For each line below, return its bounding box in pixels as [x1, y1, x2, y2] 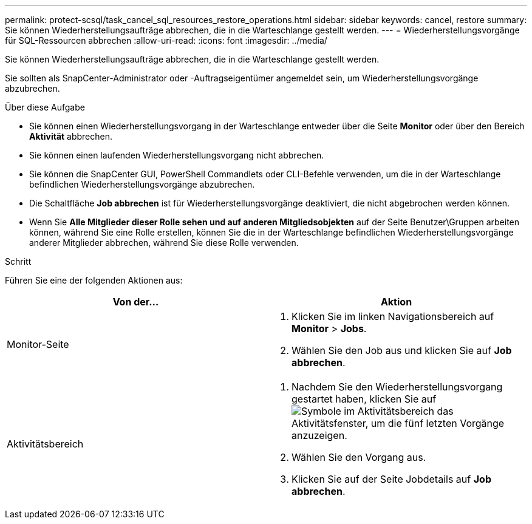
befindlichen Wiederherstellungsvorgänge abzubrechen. [29, 179, 255, 189]
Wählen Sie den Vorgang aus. [292, 451, 426, 463]
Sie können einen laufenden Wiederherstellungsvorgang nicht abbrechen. [29, 150, 324, 160]
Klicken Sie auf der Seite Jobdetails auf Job [292, 473, 491, 485]
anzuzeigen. [292, 429, 347, 441]
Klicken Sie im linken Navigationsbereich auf [292, 310, 494, 322]
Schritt [5, 256, 32, 267]
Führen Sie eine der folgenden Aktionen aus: [5, 275, 183, 285]
